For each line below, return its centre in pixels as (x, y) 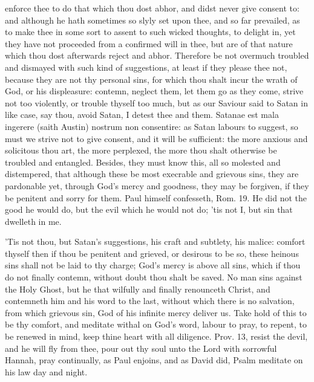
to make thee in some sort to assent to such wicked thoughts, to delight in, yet (150, 32)
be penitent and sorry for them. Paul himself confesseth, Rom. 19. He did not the (156, 197)
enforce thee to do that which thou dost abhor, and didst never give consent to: (152, 8)
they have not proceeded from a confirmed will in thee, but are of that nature (149, 43)
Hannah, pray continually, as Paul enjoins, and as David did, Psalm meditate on (154, 360)
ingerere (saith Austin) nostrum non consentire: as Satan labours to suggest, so (152, 126)
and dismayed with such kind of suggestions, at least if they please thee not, (146, 67)
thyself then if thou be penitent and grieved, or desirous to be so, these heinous (152, 253)
